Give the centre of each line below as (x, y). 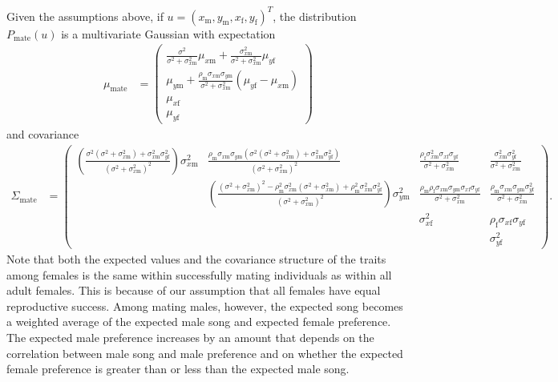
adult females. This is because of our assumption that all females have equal (194, 290)
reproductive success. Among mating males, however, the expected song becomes (205, 306)
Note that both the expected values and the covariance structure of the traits (196, 259)
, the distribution (315, 16)
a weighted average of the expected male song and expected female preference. (199, 322)
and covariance (43, 134)
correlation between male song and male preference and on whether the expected (205, 353)
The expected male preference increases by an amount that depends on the (190, 337)
